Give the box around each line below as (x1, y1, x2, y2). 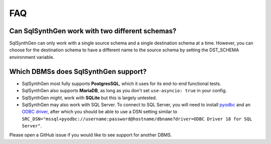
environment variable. (9, 54, 55, 60)
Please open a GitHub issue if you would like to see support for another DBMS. (9, 132, 172, 138)
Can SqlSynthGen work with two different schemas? (9, 27, 177, 35)
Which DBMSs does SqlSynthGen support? (9, 67, 147, 76)
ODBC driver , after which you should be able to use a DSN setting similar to (22, 109, 178, 115)
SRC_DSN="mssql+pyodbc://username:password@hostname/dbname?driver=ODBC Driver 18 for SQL (22, 116, 252, 122)
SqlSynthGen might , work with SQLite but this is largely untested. (22, 95, 157, 101)
